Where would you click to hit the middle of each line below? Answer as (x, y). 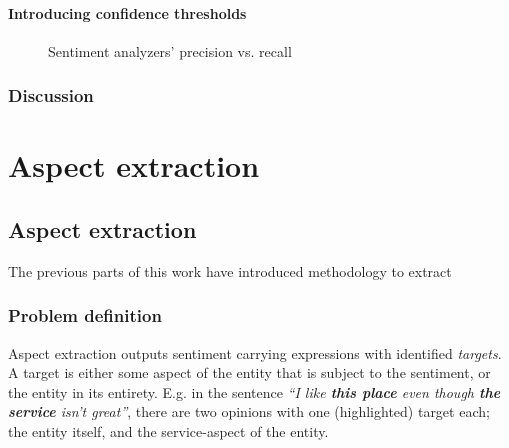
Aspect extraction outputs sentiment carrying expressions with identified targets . (255, 352)
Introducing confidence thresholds (127, 12)
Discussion (51, 95)
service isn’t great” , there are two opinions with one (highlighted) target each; (249, 411)
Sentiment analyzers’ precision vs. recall (170, 50)
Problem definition (85, 315)
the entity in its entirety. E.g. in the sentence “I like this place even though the (254, 391)
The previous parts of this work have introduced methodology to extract (230, 270)
